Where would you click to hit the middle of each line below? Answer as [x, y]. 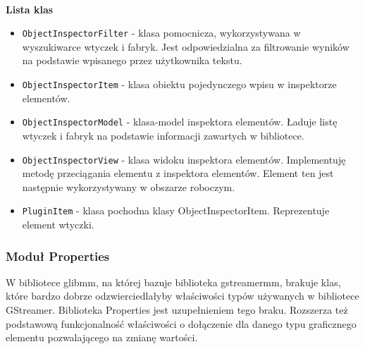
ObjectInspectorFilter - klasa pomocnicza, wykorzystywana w [161, 33]
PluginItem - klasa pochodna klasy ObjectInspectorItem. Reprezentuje [176, 210]
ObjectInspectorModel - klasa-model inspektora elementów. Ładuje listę [180, 122]
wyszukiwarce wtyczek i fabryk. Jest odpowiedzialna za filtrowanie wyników [186, 46]
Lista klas [30, 9]
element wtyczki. [58, 225]
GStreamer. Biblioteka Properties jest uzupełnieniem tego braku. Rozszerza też [177, 310]
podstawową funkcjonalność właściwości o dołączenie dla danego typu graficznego [181, 323]
